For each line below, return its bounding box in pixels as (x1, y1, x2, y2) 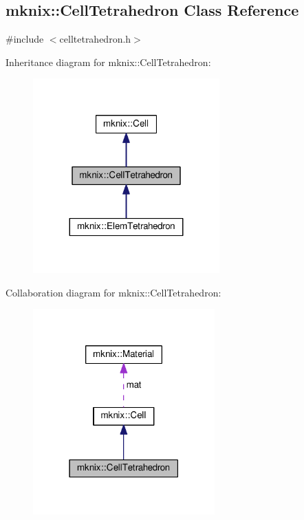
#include (6, 32, 44, 46)
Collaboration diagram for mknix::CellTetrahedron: (6, 285, 221, 299)
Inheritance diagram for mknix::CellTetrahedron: (6, 54, 211, 69)
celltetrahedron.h (59, 32, 131, 46)
